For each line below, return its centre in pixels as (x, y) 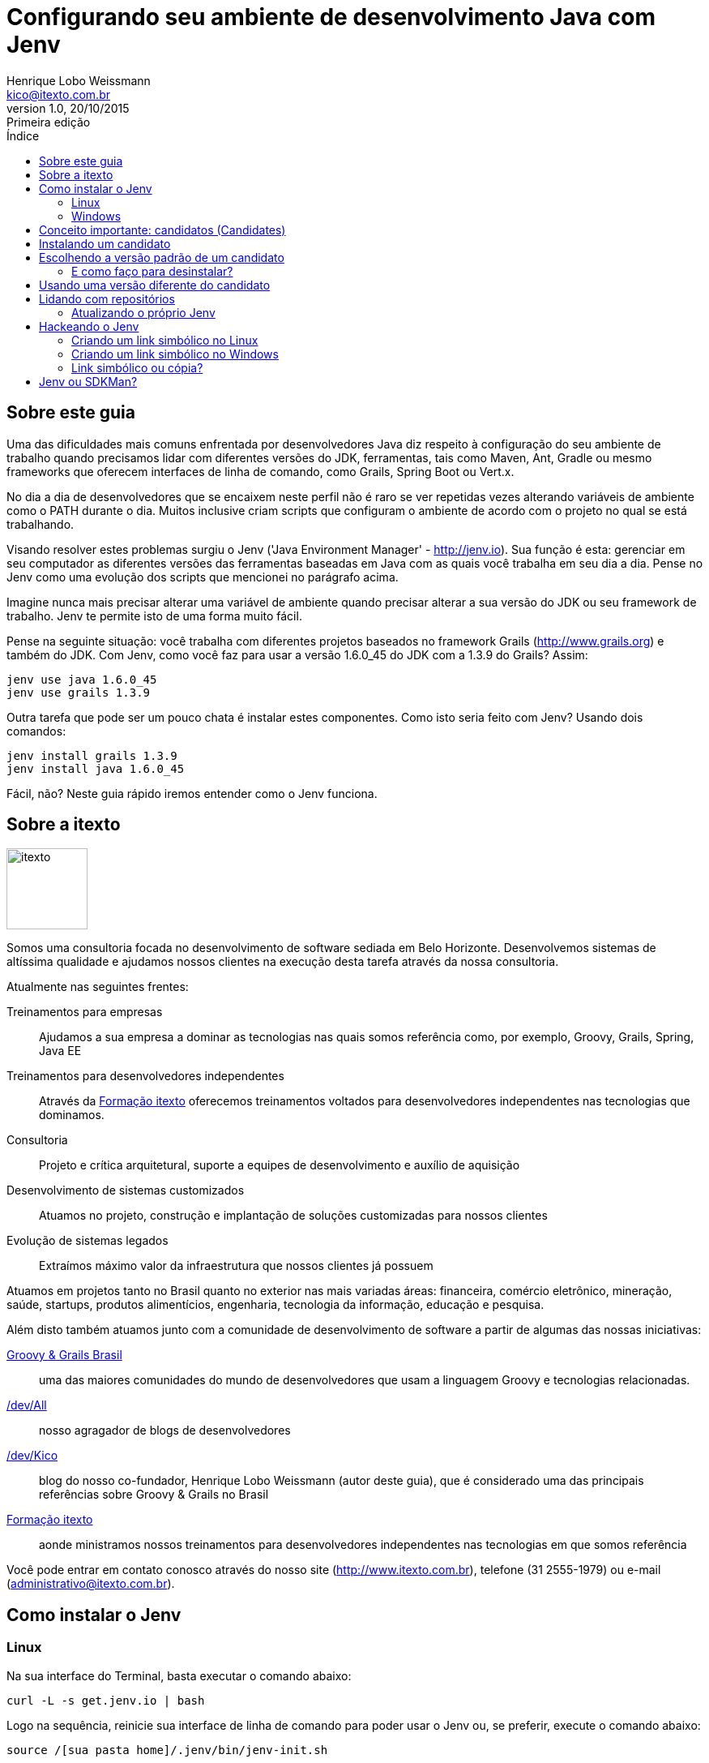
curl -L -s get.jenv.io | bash (106, 1700)
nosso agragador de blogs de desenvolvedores (165, 1431)
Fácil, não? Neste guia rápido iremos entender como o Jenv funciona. (192, 793)
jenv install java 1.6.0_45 (96, 768)
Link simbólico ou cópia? (137, 367)
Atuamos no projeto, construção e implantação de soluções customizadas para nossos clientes (293, 1216)
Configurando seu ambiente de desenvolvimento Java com (331, 17)
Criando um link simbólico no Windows (175, 354)
